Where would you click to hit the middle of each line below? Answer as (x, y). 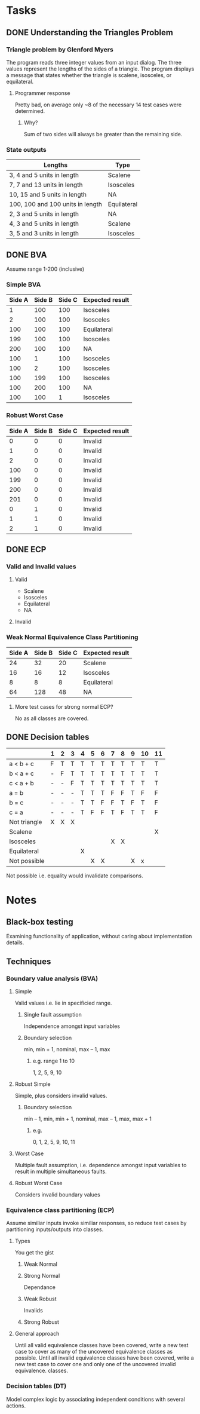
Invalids (33, 1311)
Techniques (29, 961)
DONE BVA (27, 255)
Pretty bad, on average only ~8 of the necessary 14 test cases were (98, 105)
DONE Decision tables (48, 737)
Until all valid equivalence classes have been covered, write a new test (101, 1345)
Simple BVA (24, 284)
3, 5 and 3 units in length (44, 234)
